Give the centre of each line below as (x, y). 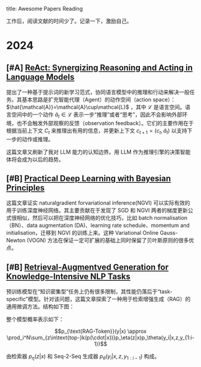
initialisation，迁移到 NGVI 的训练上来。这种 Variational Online (82, 233)
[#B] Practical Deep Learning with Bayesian (89, 178)
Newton (16, 240)
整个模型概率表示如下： (35, 319)
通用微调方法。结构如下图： (40, 307)
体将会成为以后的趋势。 (35, 159)
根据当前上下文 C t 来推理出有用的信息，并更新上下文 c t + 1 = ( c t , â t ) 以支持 (97, 131)
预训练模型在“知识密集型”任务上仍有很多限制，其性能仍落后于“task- (89, 292)
